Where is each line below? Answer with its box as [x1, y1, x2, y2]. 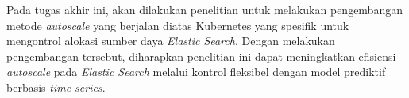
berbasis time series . [6, 78, 106, 95]
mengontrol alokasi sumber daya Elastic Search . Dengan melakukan [6, 32, 335, 49]
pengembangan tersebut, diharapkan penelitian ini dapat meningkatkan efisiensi [6, 47, 396, 64]
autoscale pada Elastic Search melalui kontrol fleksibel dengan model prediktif [6, 63, 386, 80]
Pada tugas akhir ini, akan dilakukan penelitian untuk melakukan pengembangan [6, 2, 403, 17]
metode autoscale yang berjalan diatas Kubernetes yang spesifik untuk [6, 17, 349, 33]
